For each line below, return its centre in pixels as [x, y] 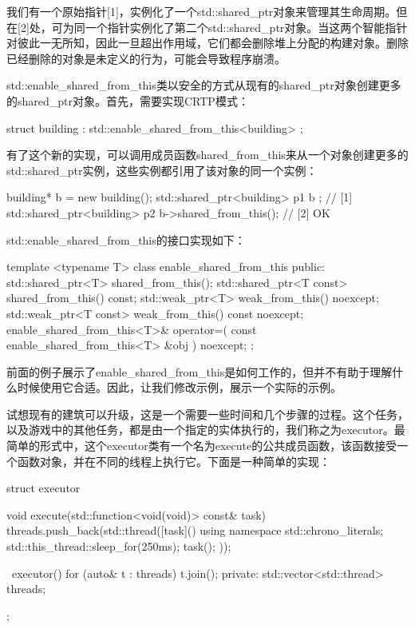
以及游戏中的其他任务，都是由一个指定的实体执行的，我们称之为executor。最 [206, 430]
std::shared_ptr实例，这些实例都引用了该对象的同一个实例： [162, 170]
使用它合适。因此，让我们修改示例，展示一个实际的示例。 [190, 387]
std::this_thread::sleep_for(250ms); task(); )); [119, 546]
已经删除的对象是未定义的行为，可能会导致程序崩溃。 [146, 58]
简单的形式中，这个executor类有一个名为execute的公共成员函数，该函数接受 [202, 446]
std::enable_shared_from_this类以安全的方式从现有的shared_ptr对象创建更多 [204, 85]
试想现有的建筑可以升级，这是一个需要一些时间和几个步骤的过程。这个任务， [207, 414]
